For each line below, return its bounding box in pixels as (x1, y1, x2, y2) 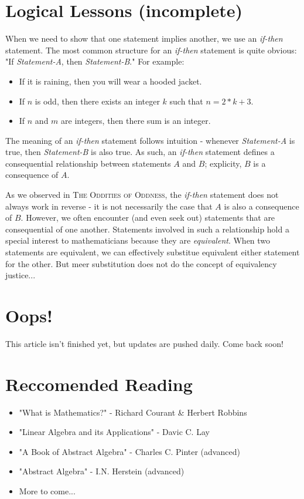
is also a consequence (224, 200, 299, 212)
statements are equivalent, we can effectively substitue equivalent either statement (5, 246, 300, 258)
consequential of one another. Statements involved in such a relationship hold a (5, 222, 289, 235)
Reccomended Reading (5, 372, 193, 396)
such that (169, 95, 203, 107)
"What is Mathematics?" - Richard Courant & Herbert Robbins (19, 406, 247, 418)
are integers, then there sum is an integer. (61, 114, 211, 127)
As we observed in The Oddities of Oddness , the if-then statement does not (5, 188, 279, 201)
